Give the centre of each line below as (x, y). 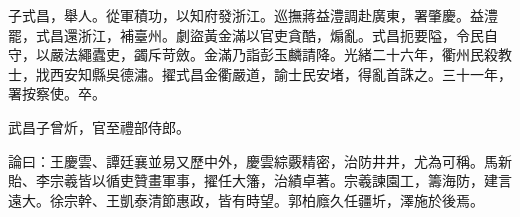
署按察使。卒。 (57, 93)
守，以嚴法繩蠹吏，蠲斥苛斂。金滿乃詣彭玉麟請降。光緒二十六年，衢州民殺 (253, 54)
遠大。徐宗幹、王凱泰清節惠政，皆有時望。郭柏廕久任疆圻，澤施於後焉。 (246, 199)
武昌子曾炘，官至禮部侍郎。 (99, 126)
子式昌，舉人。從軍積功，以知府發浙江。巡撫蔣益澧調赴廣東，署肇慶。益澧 (253, 15)
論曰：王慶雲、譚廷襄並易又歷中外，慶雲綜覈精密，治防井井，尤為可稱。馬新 (260, 160)
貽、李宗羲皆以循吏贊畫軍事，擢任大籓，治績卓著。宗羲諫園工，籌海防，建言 (260, 180)
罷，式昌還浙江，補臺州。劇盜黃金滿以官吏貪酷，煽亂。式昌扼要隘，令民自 (253, 34)
